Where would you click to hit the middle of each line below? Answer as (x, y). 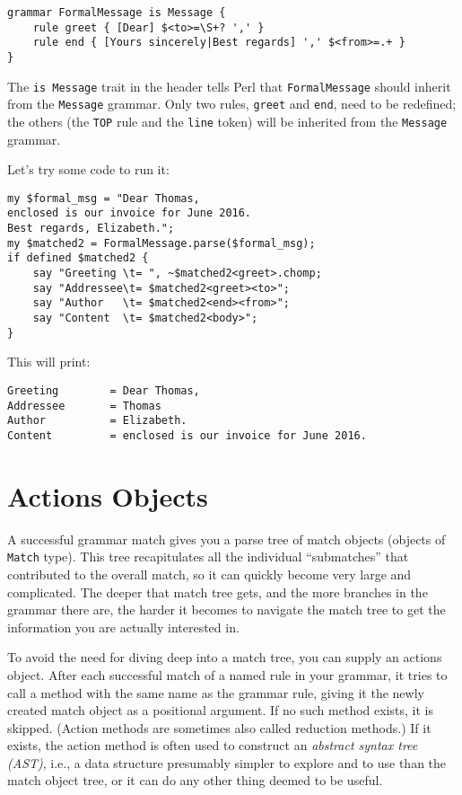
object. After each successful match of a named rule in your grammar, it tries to (227, 674)
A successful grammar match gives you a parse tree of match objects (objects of (227, 539)
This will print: (49, 362)
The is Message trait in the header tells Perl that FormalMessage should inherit (229, 86)
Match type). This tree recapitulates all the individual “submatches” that (208, 556)
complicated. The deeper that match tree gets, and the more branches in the (218, 592)
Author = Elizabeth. (97, 421)
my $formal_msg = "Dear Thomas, (104, 198)
